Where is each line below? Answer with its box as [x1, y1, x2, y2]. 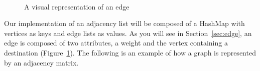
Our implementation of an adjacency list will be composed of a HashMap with [4, 18, 245, 28]
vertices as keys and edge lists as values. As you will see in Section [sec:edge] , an [4, 27, 252, 38]
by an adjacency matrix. [4, 57, 79, 67]
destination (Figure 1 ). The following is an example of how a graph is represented [4, 47, 256, 57]
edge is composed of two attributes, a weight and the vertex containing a [4, 37, 228, 48]
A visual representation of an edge [24, 1, 129, 11]
